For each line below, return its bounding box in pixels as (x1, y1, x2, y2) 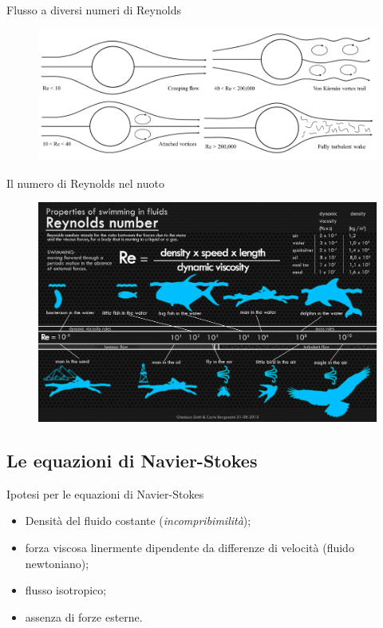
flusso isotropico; (25, 582, 107, 598)
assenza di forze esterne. (25, 608, 143, 625)
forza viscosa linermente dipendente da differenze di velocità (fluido (25, 539, 354, 555)
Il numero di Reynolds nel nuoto (6, 174, 164, 191)
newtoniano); (25, 554, 89, 571)
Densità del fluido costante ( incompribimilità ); (25, 512, 251, 529)
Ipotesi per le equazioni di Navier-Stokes (6, 485, 204, 502)
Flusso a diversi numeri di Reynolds (6, 2, 181, 18)
